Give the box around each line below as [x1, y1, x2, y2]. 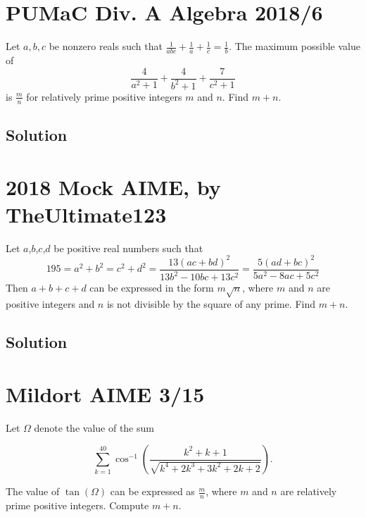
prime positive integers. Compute [6, 498, 149, 513]
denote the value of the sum [34, 420, 154, 435]
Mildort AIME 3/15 [6, 379, 205, 408]
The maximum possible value [234, 39, 360, 54]
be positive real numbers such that [53, 240, 203, 255]
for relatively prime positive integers [26, 89, 182, 104]
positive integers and [6, 297, 95, 311]
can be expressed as [110, 484, 195, 499]
